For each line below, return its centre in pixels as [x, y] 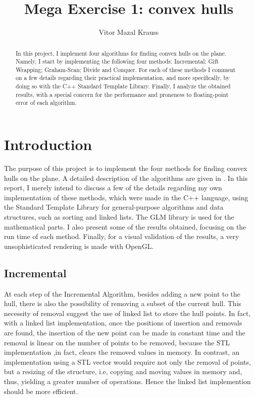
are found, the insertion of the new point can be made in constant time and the [125, 332]
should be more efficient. [41, 391]
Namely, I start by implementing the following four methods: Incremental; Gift [117, 61]
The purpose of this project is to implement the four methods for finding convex [126, 168]
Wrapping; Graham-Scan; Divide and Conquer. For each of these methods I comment [126, 69]
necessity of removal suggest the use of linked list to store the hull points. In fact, [127, 313]
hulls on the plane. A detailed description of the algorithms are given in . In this [126, 178]
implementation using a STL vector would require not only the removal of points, [127, 361]
